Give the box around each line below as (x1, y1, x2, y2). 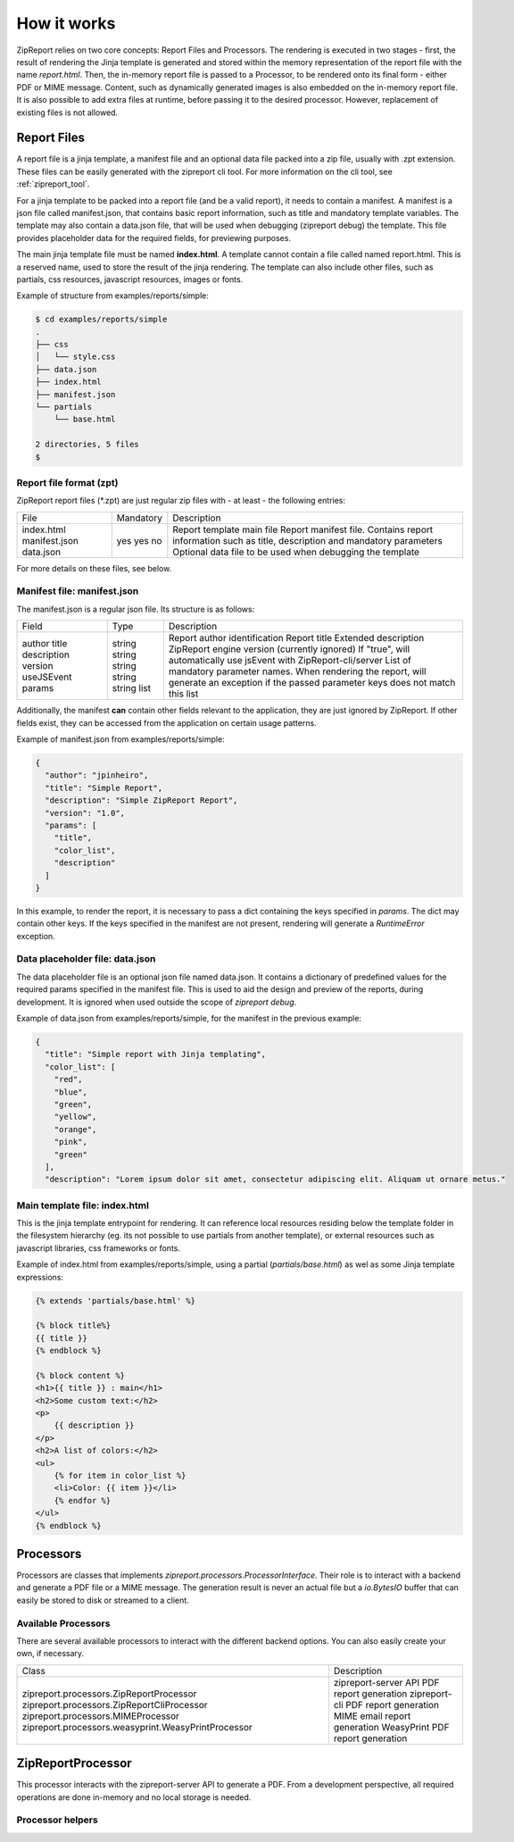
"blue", (54, 1087, 88, 1097)
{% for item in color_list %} (54, 1471, 187, 1481)
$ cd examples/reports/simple (35, 314, 168, 325)
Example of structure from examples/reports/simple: (16, 290, 209, 301)
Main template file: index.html (16, 1199, 149, 1212)
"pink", (54, 1137, 88, 1147)
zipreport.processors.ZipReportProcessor (21, 1688, 197, 1700)
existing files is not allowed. (16, 107, 119, 118)
